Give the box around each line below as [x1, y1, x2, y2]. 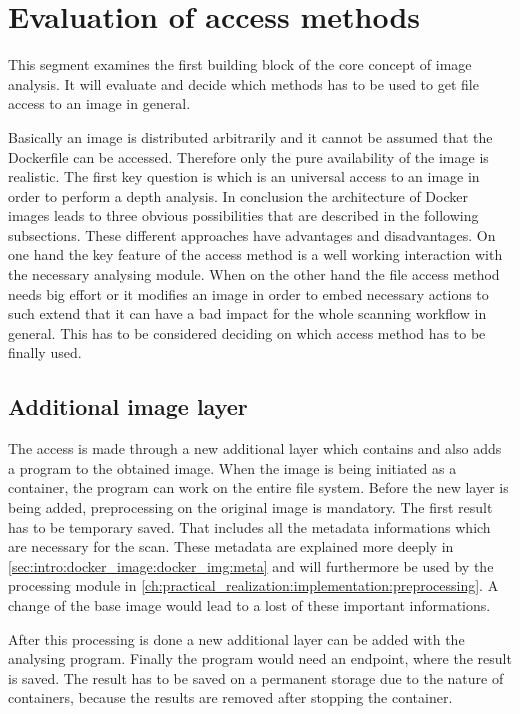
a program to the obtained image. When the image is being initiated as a [8, 457, 457, 478]
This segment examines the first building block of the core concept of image [8, 54, 472, 75]
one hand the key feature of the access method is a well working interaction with [8, 244, 503, 265]
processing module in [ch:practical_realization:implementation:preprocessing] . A [8, 575, 499, 596]
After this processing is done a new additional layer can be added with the [8, 628, 465, 649]
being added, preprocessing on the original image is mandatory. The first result [8, 497, 493, 518]
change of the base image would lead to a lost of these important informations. [8, 594, 491, 615]
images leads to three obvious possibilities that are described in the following [8, 205, 479, 226]
